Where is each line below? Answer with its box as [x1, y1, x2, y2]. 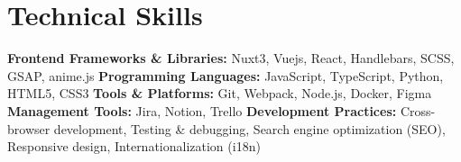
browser [7, 119, 51, 138]
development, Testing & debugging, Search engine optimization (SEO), [53, 119, 446, 138]
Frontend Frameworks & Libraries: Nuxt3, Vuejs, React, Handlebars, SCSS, [7, 49, 455, 67]
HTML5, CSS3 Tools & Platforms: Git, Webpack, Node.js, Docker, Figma [7, 84, 432, 103]
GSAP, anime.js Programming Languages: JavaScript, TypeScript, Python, [7, 66, 444, 85]
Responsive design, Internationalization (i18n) [7, 137, 261, 156]
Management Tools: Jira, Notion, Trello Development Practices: [7, 101, 397, 120]
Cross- [400, 101, 436, 120]
